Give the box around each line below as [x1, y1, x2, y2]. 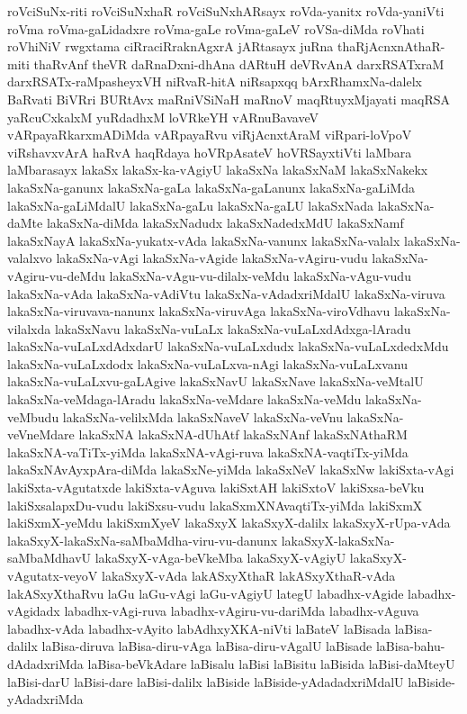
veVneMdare [7, 425, 75, 444]
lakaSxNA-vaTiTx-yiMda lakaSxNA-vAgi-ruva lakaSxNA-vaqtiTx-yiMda [7, 442, 409, 461]
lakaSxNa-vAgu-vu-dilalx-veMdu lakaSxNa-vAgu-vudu [109, 266, 411, 285]
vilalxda [7, 319, 51, 338]
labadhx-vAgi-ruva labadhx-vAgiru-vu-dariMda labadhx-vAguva [64, 601, 419, 620]
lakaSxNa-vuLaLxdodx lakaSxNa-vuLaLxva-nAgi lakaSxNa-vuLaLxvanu [7, 354, 408, 373]
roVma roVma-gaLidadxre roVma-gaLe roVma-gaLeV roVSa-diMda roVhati [7, 19, 425, 38]
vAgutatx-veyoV [7, 566, 98, 584]
